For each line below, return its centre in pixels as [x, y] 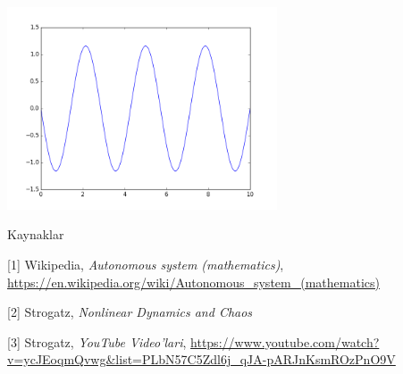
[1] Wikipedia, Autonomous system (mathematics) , [146, 264]
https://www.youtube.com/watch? [285, 341]
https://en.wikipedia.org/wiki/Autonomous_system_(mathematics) [193, 282]
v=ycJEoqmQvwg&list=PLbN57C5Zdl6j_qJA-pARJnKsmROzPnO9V [201, 359]
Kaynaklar [36, 234]
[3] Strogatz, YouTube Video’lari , [97, 341]
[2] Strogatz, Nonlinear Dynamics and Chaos [130, 312]
